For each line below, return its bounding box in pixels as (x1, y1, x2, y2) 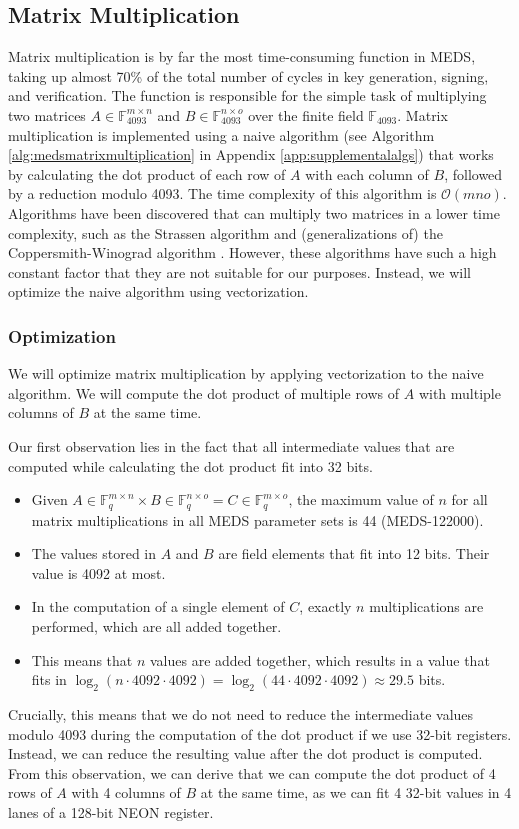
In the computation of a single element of (31, 596, 285, 617)
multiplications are (369, 596, 484, 617)
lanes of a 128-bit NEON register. (8, 801, 214, 822)
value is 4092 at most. (31, 562, 166, 583)
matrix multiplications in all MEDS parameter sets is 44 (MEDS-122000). (31, 509, 484, 530)
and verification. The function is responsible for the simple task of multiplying (8, 85, 487, 106)
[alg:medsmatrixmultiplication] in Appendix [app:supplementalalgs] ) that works (8, 144, 494, 165)
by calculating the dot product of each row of (8, 163, 286, 184)
